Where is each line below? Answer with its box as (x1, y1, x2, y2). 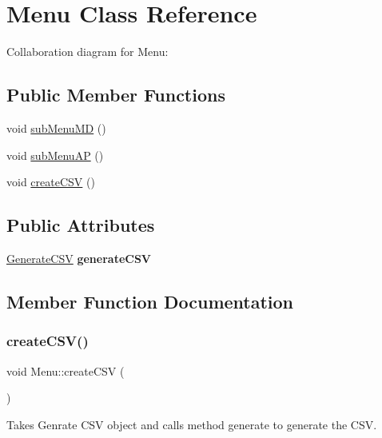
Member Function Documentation (6, 289, 294, 313)
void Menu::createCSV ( (6, 362, 125, 379)
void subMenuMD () (6, 119, 106, 136)
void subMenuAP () (6, 146, 104, 163)
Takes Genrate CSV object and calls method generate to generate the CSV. (6, 416, 377, 432)
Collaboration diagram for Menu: (6, 43, 169, 60)
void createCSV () (6, 173, 95, 190)
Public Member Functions (6, 82, 225, 107)
